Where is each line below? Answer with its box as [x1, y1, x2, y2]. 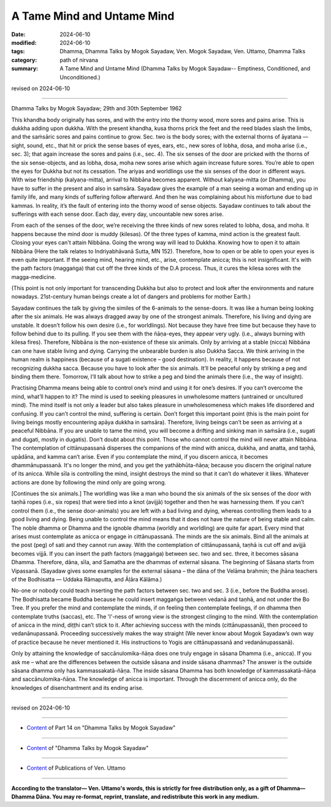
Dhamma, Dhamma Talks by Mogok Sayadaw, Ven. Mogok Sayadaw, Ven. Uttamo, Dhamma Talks [59, 48, 306, 55]
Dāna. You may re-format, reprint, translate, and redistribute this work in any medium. [36, 793, 260, 800]
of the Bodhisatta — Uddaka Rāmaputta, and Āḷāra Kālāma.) [11, 575, 162, 583]
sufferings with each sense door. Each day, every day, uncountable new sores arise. [11, 210, 224, 218]
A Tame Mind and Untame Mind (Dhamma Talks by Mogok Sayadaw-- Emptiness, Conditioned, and [59, 65, 311, 72]
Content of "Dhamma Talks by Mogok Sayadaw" [26, 744, 149, 751]
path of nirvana [59, 56, 98, 64]
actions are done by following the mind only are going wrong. [11, 478, 167, 486]
